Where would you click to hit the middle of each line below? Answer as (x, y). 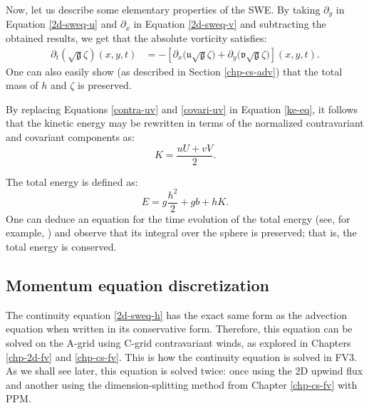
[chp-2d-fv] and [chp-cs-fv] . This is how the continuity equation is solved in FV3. (181, 356)
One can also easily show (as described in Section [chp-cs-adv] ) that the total (174, 71)
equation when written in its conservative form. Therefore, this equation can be (179, 329)
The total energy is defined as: (72, 181)
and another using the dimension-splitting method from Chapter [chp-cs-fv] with (182, 384)
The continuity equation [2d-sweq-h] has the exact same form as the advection (177, 314)
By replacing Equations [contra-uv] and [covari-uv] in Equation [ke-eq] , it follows (182, 109)
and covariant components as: (71, 137)
